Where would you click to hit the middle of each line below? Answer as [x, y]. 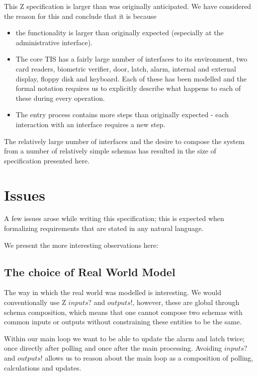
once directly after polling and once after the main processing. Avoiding [113, 348]
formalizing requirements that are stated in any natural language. [104, 228]
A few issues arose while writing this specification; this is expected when [114, 218]
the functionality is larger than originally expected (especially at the [120, 33]
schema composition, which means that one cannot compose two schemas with [123, 312]
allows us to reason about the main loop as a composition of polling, [149, 357]
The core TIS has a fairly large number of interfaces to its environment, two [131, 59]
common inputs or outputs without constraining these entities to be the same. [123, 322]
